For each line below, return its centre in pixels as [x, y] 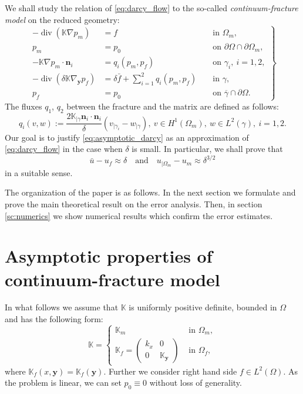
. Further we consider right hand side [170, 371]
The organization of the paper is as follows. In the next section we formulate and [150, 192]
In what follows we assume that [62, 307]
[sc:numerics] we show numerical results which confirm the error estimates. [139, 215]
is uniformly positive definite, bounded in [203, 307]
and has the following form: [54, 319]
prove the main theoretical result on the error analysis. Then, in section [134, 203]
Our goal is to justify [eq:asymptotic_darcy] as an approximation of [127, 137]
